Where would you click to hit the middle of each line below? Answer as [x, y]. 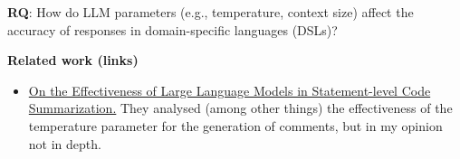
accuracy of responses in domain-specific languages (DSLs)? [172, 29]
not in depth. [65, 143]
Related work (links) [73, 60]
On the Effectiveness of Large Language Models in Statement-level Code [230, 90]
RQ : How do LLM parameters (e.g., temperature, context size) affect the [211, 12]
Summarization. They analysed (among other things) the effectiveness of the [240, 108]
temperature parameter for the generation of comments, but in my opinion [235, 125]
